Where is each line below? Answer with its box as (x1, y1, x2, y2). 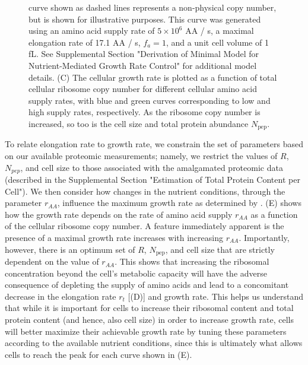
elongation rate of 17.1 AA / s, (28, 36, 141, 48)
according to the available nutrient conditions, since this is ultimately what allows (5, 337, 303, 349)
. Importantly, (239, 231, 290, 243)
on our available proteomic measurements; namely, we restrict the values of (5, 149, 278, 161)
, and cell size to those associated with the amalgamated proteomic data (20, 161, 283, 173)
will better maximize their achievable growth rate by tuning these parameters (5, 325, 287, 337)
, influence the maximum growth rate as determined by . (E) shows (57, 196, 301, 209)
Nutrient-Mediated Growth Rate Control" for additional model (28, 59, 257, 71)
